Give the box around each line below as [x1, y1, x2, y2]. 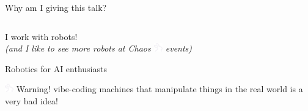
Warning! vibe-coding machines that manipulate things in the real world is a [16, 82, 303, 95]
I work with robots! [5, 30, 78, 42]
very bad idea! [5, 94, 58, 107]
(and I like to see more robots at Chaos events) [5, 42, 193, 55]
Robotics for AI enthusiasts [5, 62, 107, 75]
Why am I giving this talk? [5, 1, 107, 13]
